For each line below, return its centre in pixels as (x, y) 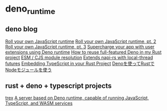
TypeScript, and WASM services (39, 103)
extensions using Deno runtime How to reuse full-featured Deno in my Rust (83, 52)
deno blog (22, 29)
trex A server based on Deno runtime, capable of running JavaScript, (77, 98)
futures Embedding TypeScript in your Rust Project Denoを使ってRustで (80, 63)
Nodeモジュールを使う (29, 70)
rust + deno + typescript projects (59, 86)
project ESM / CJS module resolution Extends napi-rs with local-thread (79, 57)
